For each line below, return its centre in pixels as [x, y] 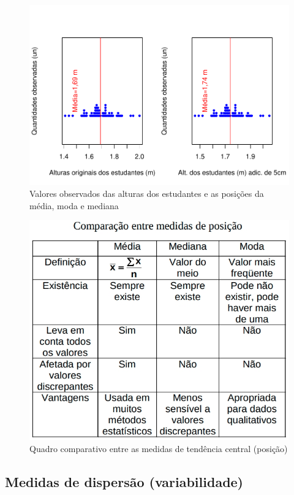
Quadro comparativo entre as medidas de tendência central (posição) [159, 448]
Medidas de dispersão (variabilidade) [124, 481]
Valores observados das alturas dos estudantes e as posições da [147, 194]
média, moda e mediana [74, 205]
